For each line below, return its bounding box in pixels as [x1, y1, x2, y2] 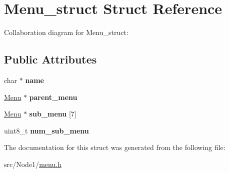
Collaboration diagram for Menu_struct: [4, 27, 128, 37]
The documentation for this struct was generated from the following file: [4, 142, 225, 152]
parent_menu [29, 91, 77, 102]
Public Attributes [4, 51, 97, 67]
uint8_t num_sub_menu [4, 125, 89, 135]
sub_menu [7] [29, 108, 76, 119]
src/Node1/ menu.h [4, 158, 61, 169]
